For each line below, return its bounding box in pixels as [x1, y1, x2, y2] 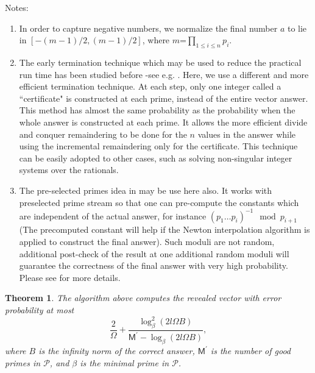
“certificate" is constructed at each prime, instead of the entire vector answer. [19, 91, 308, 104]
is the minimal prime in [80, 356, 169, 369]
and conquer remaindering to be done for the [19, 127, 187, 140]
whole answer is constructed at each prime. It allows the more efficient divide [19, 115, 308, 128]
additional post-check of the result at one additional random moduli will [19, 247, 289, 260]
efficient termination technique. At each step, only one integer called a [19, 80, 281, 93]
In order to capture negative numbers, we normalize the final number [19, 21, 278, 34]
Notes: [5, 1, 29, 13]
